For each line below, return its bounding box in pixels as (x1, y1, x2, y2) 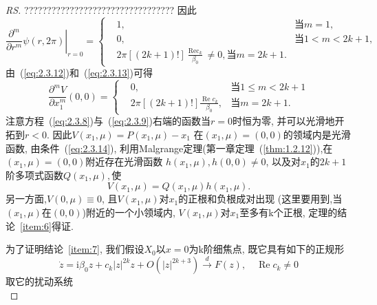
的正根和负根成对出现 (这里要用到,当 (178, 191, 343, 206)
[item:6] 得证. (20, 218, 74, 233)
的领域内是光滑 (283, 127, 351, 141)
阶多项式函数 (6, 167, 63, 182)
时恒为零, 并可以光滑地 (232, 114, 335, 128)
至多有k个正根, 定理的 (239, 204, 338, 219)
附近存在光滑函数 (85, 154, 163, 169)
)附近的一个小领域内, (82, 204, 175, 219)
